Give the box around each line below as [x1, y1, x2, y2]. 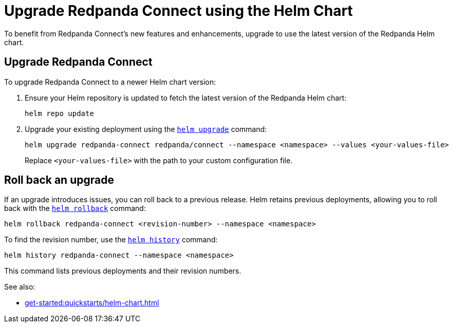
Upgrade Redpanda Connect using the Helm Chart [4, 2, 353, 20]
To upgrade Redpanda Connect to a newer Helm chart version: [4, 77, 216, 86]
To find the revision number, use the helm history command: [4, 235, 218, 244]
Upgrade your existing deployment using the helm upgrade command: [25, 124, 267, 133]
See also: [4, 282, 35, 292]
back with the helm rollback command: [4, 204, 146, 213]
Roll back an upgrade [4, 174, 114, 187]
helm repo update [25, 109, 94, 118]
